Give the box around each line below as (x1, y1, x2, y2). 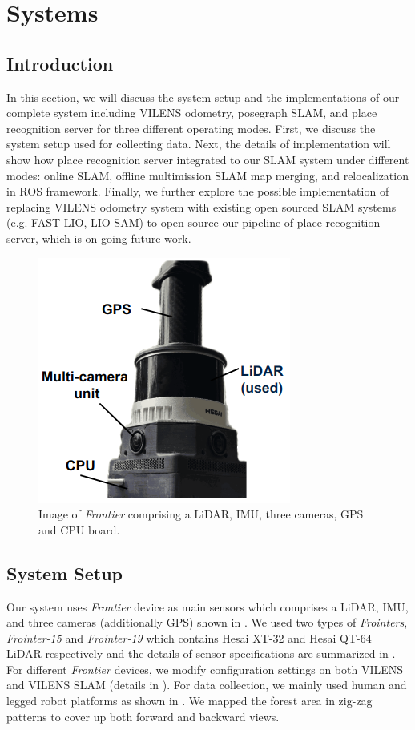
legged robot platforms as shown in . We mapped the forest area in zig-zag (6, 692, 373, 709)
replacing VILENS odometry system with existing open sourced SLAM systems (6, 198, 397, 215)
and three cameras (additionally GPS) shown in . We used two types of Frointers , (6, 614, 408, 631)
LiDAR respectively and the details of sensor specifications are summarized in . (6, 645, 396, 662)
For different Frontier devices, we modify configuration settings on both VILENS (6, 660, 404, 677)
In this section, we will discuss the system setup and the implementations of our (6, 88, 400, 105)
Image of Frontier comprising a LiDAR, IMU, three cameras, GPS (38, 506, 364, 522)
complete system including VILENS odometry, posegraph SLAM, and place (6, 104, 377, 121)
